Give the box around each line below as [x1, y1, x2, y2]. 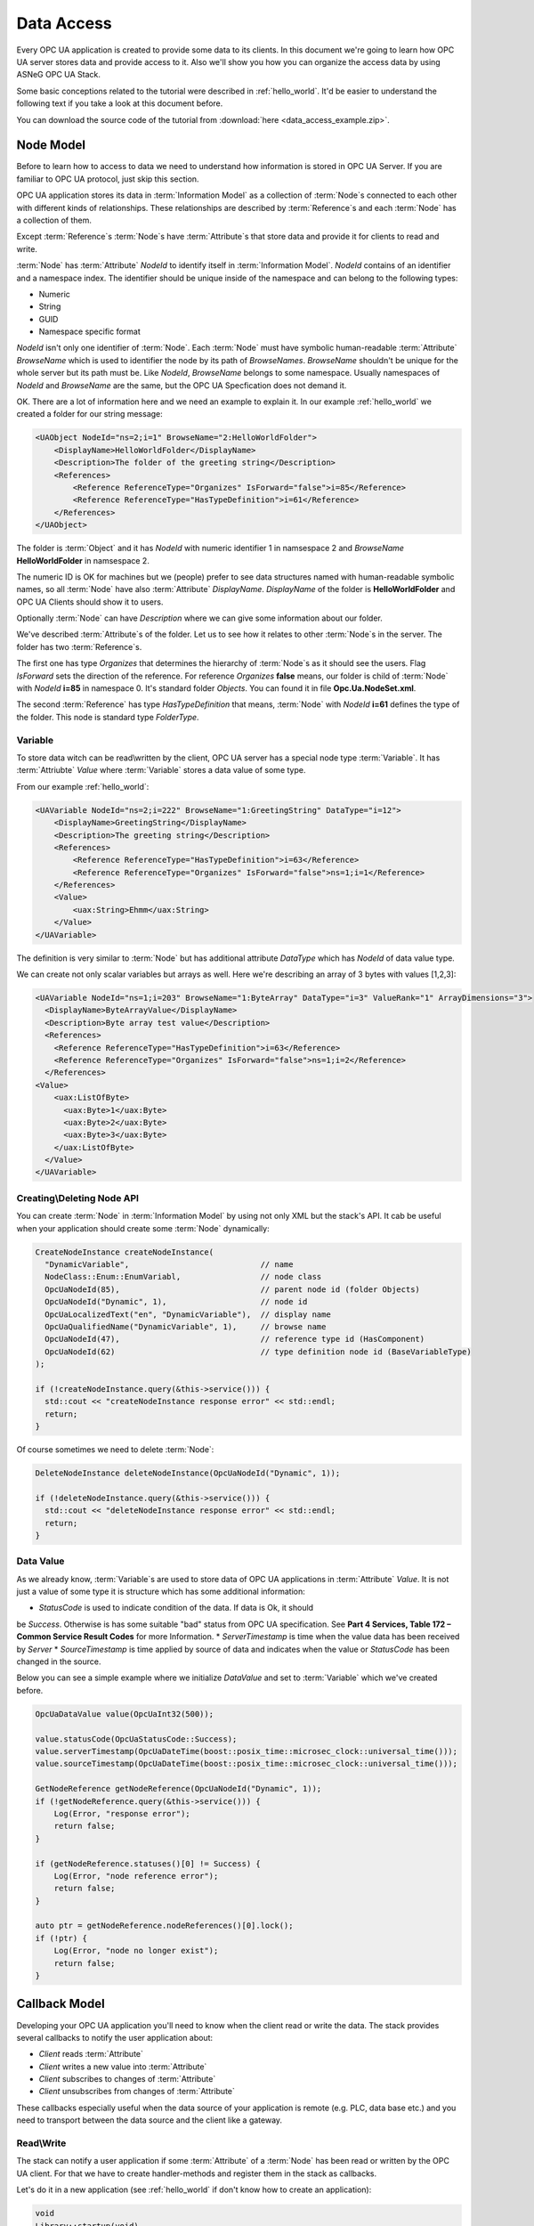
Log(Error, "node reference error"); [53, 1871, 219, 1881]
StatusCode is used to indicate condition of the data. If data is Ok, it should [38, 1603, 314, 1613]
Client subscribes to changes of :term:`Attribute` [38, 2074, 216, 2084]
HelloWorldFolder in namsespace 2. [16, 555, 150, 565]
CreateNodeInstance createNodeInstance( [35, 1247, 214, 1257]
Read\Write [16, 2137, 67, 2149]
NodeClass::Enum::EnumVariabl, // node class [44, 1271, 322, 1282]
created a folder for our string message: [16, 409, 164, 419]
